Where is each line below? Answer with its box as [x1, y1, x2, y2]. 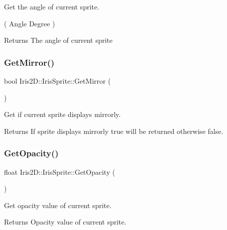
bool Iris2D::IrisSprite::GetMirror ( [4, 76, 111, 86]
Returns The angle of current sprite [4, 35, 113, 45]
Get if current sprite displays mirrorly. [4, 109, 121, 119]
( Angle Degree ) [4, 18, 55, 28]
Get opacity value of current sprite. [4, 200, 112, 210]
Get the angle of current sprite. [4, 1, 99, 11]
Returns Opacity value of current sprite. [4, 217, 127, 227]
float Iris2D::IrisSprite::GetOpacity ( [4, 166, 115, 177]
